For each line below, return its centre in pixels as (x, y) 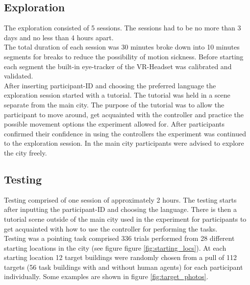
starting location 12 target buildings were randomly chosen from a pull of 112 (120, 257)
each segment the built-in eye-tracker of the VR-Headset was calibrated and (118, 66)
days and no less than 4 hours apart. (59, 37)
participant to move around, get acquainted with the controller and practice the (124, 114)
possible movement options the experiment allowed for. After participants (114, 124)
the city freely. (25, 152)
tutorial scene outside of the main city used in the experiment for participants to (125, 219)
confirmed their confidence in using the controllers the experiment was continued (125, 133)
